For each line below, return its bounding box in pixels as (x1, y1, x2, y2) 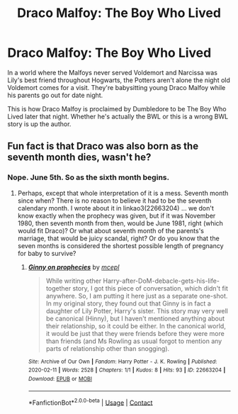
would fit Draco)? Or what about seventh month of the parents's (17, 226, 204, 235)
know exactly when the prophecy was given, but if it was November (17, 211, 216, 220)
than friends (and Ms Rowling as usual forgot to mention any (45, 337, 222, 345)
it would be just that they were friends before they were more (45, 329, 225, 337)
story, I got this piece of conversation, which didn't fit (72, 284, 229, 292)
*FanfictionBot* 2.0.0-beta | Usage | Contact (28, 397, 153, 407)
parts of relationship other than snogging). (45, 344, 170, 352)
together (45, 284, 72, 292)
